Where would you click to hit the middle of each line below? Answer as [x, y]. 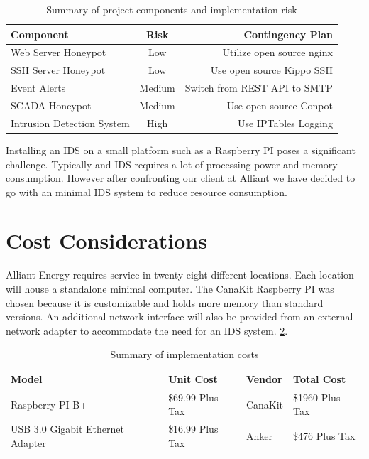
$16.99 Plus [193, 429]
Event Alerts [38, 88]
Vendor [264, 378]
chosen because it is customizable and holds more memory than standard [165, 302]
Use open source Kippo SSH [271, 70]
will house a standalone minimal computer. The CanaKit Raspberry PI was [170, 288]
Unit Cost [193, 378]
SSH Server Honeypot [58, 70]
